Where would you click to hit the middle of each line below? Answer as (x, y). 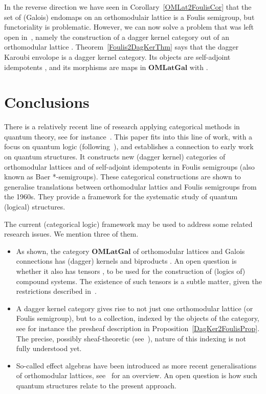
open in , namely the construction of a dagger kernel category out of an (117, 37)
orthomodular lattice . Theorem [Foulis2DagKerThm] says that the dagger (121, 47)
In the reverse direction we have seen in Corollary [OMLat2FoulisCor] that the (128, 7)
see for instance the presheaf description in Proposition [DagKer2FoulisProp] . (138, 328)
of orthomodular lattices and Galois (189, 251)
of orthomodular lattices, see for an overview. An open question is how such (137, 375)
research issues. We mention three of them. (71, 234)
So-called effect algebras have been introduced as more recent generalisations (136, 365)
